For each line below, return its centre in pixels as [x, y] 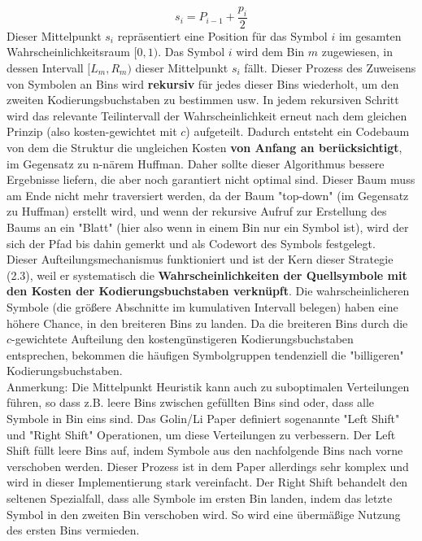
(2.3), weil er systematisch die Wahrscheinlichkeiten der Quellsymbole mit [207, 275]
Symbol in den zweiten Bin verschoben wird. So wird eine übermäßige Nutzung [204, 514]
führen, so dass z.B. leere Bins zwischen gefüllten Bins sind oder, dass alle [191, 402]
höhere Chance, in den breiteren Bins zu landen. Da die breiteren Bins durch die [207, 323]
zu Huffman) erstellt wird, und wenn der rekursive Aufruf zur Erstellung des [197, 211]
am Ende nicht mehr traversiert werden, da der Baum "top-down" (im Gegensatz [208, 195]
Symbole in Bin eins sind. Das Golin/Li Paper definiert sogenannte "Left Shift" [203, 419]
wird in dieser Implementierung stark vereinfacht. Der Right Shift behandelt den [207, 482]
